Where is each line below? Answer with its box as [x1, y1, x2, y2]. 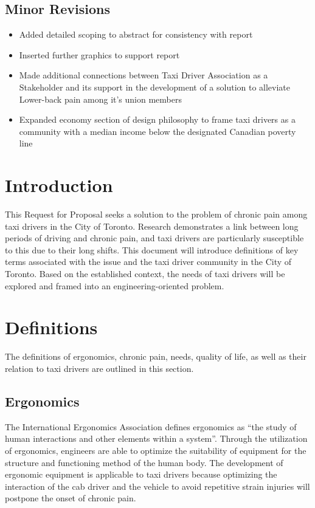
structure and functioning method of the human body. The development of [5, 456, 283, 469]
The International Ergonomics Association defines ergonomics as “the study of [5, 420, 297, 433]
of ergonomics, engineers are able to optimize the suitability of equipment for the [5, 444, 306, 456]
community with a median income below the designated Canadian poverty [19, 125, 296, 137]
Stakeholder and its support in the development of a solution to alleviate [19, 80, 291, 93]
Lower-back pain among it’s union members [19, 92, 182, 105]
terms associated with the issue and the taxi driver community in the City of [5, 255, 292, 268]
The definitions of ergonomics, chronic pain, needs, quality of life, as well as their [5, 350, 306, 363]
